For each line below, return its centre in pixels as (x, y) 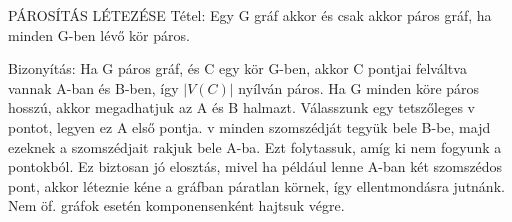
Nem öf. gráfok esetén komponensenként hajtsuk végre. (176, 205)
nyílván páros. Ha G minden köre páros (359, 87)
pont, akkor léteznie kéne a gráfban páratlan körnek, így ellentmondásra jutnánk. (256, 185)
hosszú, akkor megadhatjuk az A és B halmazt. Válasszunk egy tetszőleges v (241, 107)
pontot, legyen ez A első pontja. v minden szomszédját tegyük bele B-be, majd (249, 126)
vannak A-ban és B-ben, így (93, 87)
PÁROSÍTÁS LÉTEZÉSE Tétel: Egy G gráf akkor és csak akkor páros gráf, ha (250, 15)
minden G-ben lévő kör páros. (99, 34)
